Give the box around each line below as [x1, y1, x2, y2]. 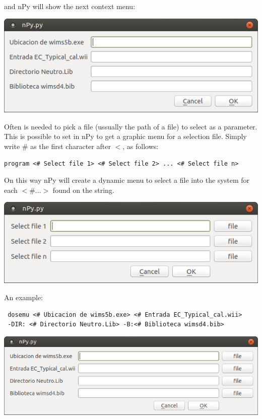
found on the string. [52, 184, 114, 195]
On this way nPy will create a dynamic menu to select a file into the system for [4, 175, 250, 185]
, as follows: [122, 141, 159, 152]
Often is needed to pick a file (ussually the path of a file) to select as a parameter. [4, 121, 257, 131]
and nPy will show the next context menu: [4, 1, 136, 11]
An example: [4, 292, 43, 303]
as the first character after [30, 141, 111, 152]
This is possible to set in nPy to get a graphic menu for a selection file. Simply [4, 131, 247, 142]
